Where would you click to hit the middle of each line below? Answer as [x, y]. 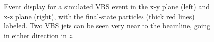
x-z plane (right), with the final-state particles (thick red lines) [99, 16]
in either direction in [36, 35]
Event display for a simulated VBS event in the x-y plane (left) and [107, 6]
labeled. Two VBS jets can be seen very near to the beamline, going [107, 26]
